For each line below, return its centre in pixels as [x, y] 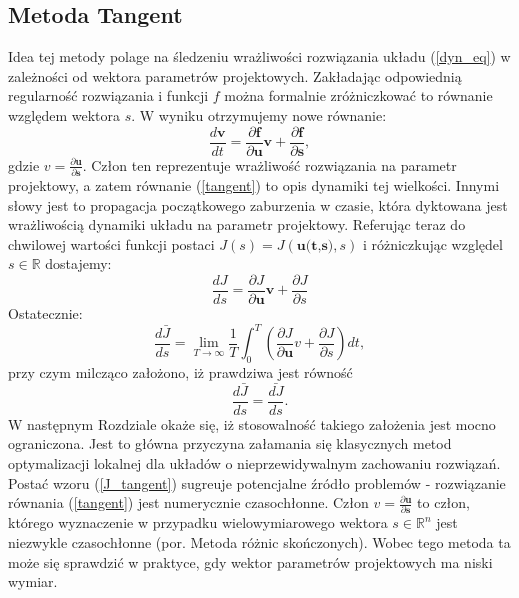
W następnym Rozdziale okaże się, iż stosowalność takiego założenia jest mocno [252, 423]
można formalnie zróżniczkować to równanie [358, 95]
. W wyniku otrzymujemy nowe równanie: [259, 114]
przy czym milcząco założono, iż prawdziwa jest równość [180, 371]
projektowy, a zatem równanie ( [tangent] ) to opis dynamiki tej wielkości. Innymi [254, 184]
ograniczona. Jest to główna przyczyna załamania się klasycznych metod [230, 443]
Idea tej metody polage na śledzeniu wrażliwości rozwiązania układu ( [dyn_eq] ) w [259, 56]
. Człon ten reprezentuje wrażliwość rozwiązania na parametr [269, 164]
